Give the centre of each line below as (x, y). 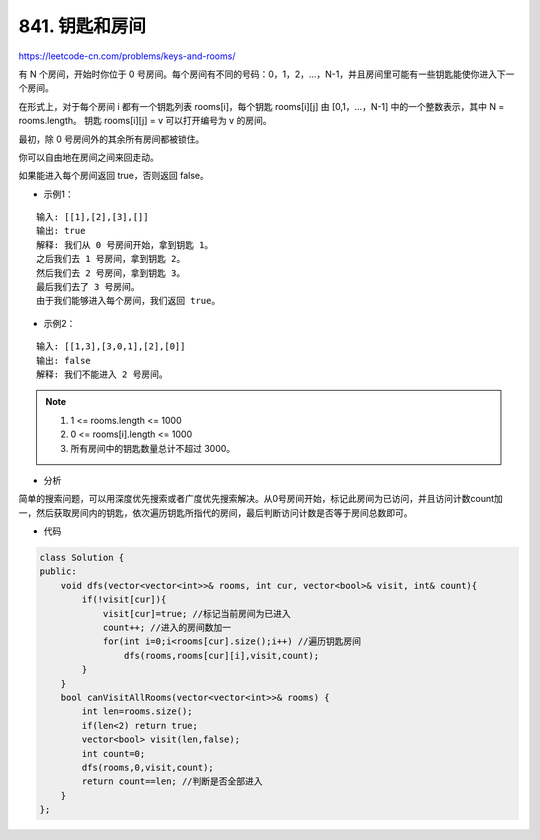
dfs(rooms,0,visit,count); (147, 767)
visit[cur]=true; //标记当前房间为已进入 (196, 613)
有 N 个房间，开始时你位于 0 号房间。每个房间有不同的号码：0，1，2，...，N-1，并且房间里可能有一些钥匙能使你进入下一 (266, 74)
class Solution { (82, 558)
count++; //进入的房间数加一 (167, 628)
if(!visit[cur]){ (124, 599)
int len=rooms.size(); (137, 711)
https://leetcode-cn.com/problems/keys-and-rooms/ (127, 56)
